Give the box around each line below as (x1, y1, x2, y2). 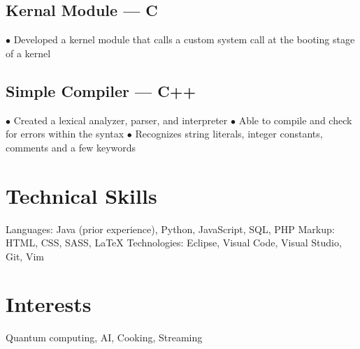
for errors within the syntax (6, 126, 124, 141)
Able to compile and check (238, 112, 352, 127)
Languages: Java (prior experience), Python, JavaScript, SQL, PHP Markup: (6, 221, 335, 236)
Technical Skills (6, 181, 157, 209)
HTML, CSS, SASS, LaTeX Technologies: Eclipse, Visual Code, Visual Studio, (6, 235, 342, 250)
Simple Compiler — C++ (6, 80, 196, 101)
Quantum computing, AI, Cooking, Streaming (6, 330, 203, 345)
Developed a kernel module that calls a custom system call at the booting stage (13, 32, 355, 47)
